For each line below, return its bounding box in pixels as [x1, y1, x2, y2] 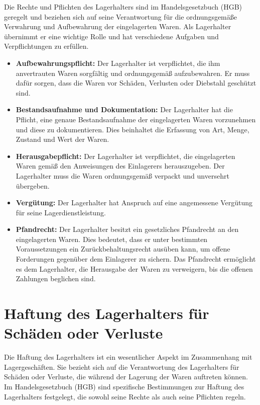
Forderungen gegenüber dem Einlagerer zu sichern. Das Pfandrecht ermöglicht [16, 254, 256, 264]
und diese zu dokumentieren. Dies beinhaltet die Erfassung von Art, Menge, [16, 124, 249, 134]
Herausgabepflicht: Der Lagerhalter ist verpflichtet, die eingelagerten [16, 150, 235, 161]
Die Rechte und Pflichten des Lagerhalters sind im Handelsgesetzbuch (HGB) [4, 2, 242, 12]
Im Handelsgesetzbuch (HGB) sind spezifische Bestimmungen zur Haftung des [4, 381, 244, 391]
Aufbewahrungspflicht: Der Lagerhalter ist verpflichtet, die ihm [16, 57, 220, 68]
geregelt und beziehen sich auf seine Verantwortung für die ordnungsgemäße [4, 11, 237, 22]
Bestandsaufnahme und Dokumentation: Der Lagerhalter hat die [16, 104, 233, 115]
